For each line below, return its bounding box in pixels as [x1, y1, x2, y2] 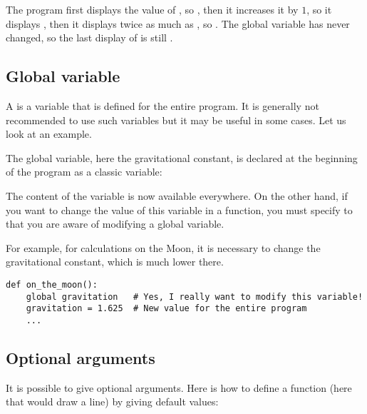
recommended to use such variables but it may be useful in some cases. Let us [6, 112, 346, 127]
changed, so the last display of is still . [6, 30, 173, 45]
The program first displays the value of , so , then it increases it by [6, 2, 299, 16]
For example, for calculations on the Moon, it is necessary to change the [6, 240, 321, 255]
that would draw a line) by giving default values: [6, 394, 219, 409]
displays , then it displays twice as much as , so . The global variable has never [6, 16, 350, 31]
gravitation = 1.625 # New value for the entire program [26, 303, 307, 314]
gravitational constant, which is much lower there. [6, 254, 224, 269]
